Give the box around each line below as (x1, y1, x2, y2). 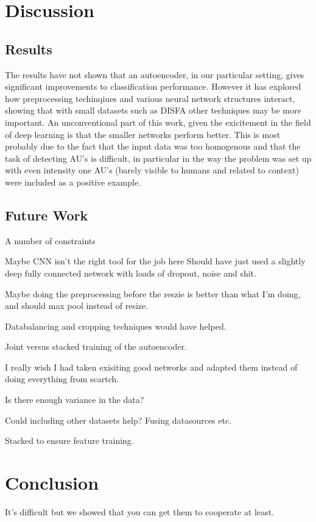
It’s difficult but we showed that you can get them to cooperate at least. (5, 505, 274, 518)
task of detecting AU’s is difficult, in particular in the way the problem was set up (5, 151, 312, 164)
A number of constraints (5, 234, 96, 247)
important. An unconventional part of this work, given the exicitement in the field (5, 115, 311, 128)
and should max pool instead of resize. (5, 299, 149, 312)
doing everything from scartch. (5, 372, 119, 385)
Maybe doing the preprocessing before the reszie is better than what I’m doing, (5, 287, 301, 300)
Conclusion (5, 470, 99, 495)
